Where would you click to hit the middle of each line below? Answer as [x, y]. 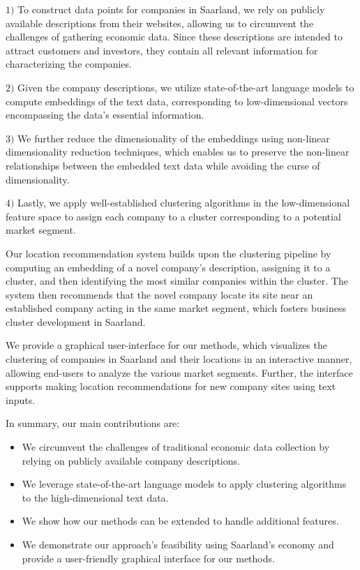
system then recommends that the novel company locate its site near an [159, 294]
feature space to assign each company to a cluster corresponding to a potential [173, 216]
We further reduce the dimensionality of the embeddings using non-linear [174, 138]
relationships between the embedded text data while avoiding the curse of [163, 165]
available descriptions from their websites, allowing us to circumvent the [160, 23]
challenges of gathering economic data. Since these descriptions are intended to [174, 37]
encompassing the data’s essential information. [105, 115]
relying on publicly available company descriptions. [131, 460]
